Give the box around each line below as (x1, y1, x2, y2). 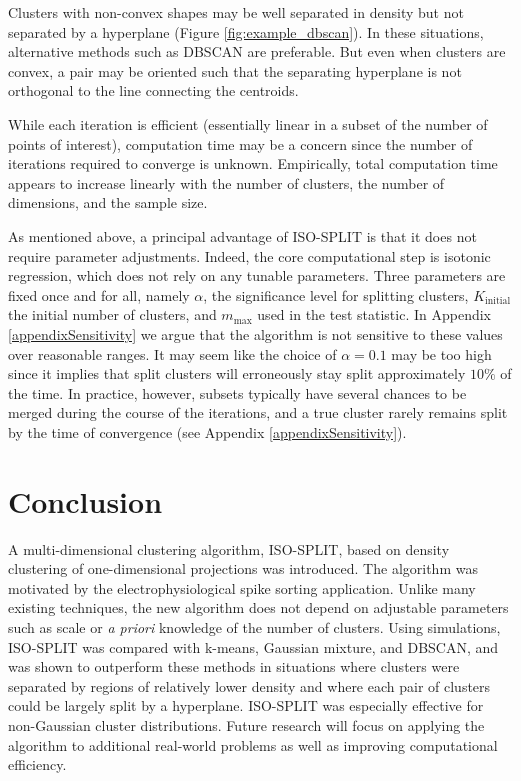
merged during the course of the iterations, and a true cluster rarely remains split (8, 402, 508, 423)
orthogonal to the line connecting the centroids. (8, 80, 299, 101)
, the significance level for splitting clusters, (203, 284, 469, 305)
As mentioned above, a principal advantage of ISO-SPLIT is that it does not (8, 225, 477, 246)
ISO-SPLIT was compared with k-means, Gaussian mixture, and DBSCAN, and (8, 636, 499, 657)
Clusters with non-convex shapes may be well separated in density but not (8, 2, 464, 22)
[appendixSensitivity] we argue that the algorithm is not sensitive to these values (8, 323, 503, 344)
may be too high (391, 343, 492, 364)
